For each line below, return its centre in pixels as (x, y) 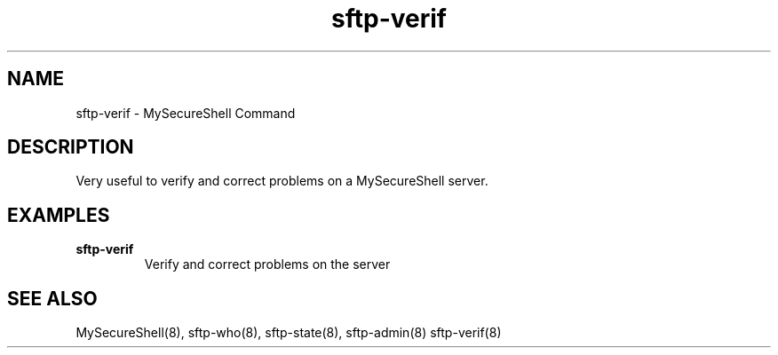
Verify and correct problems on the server (267, 264)
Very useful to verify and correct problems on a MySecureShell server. (282, 181)
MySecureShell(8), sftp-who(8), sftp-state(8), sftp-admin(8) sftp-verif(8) (289, 333)
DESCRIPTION (71, 147)
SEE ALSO (52, 298)
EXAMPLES (59, 215)
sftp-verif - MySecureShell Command (186, 113)
